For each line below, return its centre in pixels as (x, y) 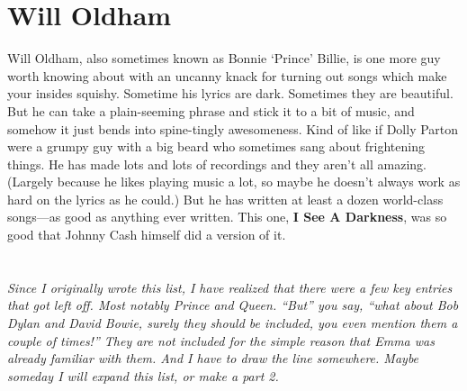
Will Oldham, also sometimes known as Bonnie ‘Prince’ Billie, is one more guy (224, 58)
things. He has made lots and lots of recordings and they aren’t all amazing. (217, 164)
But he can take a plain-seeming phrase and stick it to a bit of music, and (211, 110)
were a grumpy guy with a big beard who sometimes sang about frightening (216, 146)
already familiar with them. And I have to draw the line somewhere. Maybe (213, 358)
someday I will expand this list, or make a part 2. (143, 375)
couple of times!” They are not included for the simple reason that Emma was (221, 340)
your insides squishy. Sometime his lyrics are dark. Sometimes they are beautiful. (230, 93)
